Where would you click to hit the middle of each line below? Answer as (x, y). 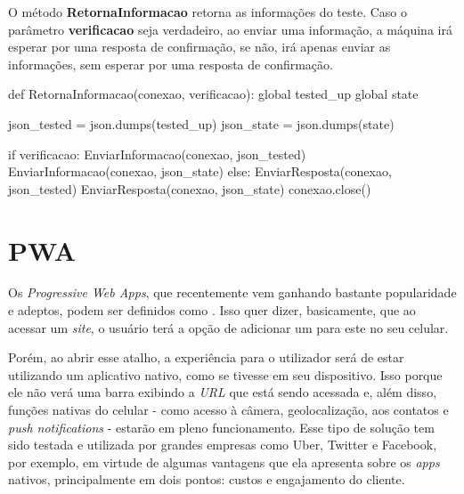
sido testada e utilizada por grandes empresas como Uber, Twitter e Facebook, (223, 445)
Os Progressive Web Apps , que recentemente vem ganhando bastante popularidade (232, 292)
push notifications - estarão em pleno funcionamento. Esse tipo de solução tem (221, 427)
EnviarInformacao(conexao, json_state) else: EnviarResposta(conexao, (200, 171)
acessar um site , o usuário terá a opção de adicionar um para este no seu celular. (228, 327)
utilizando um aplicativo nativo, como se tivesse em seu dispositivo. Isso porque (225, 374)
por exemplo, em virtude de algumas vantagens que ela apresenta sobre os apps (224, 462)
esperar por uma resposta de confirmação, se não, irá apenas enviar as (199, 47)
